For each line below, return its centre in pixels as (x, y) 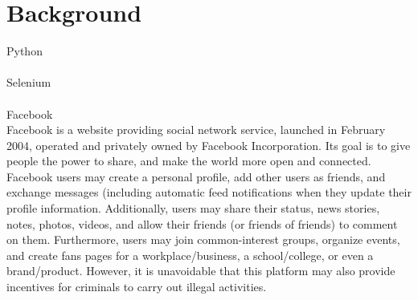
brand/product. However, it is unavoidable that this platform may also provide (201, 271)
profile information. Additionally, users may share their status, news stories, (193, 208)
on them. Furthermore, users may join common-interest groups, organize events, (203, 239)
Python (25, 51)
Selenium (29, 82)
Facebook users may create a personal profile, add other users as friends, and (196, 176)
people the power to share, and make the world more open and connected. (189, 161)
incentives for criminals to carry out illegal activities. (137, 287)
